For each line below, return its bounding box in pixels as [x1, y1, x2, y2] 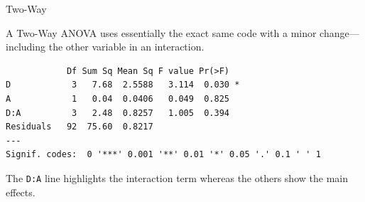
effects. [6, 184, 36, 199]
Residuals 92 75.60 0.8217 [6, 122, 153, 132]
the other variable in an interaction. [48, 39, 205, 54]
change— [320, 25, 359, 40]
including [6, 39, 46, 54]
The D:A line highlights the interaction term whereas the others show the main [6, 170, 348, 185]
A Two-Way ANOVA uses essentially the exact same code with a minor [6, 25, 317, 40]
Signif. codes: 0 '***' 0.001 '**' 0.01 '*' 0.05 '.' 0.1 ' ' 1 [6, 149, 321, 160]
